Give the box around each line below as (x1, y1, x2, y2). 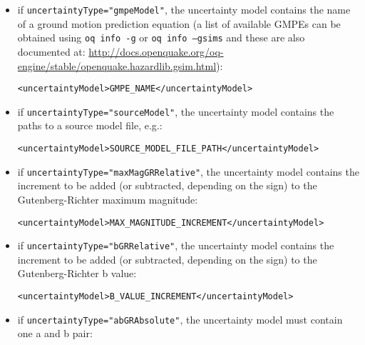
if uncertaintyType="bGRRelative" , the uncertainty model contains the (17, 238, 334, 253)
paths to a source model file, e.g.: (17, 118, 163, 133)
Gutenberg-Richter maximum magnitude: (17, 191, 198, 206)
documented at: (17, 44, 86, 59)
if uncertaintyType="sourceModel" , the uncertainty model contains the (17, 104, 334, 119)
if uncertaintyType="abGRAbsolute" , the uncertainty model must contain (17, 311, 343, 326)
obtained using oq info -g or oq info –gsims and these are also (17, 30, 305, 45)
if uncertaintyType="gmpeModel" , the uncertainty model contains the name (17, 2, 351, 16)
